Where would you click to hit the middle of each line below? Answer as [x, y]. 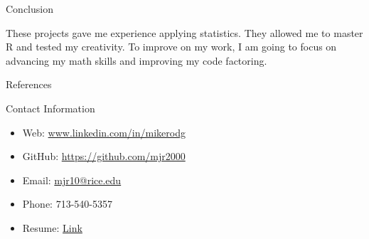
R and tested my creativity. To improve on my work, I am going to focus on [171, 47]
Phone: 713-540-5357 [67, 204]
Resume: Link [52, 227]
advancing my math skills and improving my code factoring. [137, 60]
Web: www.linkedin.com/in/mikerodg [104, 132]
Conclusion [30, 9]
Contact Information [50, 108]
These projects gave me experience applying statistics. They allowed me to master [184, 32]
